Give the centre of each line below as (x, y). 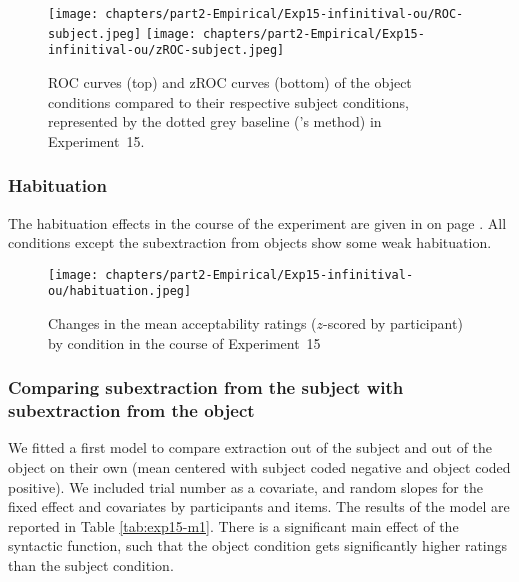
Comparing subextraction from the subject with (206, 387)
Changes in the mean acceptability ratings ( (182, 323)
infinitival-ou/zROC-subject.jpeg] (166, 50)
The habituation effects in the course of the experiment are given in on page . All (257, 222)
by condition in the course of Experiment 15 (184, 342)
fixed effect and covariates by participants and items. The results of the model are (259, 506)
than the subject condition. (91, 564)
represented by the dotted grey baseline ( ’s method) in (215, 121)
